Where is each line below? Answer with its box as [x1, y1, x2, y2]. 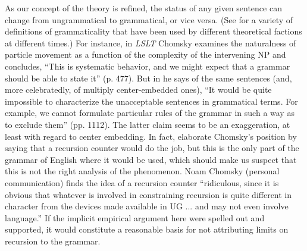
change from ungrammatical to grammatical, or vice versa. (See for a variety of [5, 13, 293, 26]
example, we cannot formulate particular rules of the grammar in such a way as [5, 106, 295, 119]
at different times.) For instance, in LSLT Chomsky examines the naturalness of [5, 36, 296, 49]
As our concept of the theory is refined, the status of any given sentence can [5, 2, 282, 14]
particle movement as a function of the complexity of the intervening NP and [5, 48, 286, 61]
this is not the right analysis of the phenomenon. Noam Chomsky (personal [5, 165, 280, 177]
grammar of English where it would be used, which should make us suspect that [5, 153, 297, 165]
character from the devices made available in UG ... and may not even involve [5, 200, 289, 212]
